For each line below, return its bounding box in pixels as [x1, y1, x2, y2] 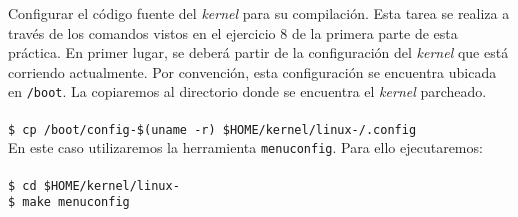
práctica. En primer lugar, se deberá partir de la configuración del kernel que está [8, 42, 509, 63]
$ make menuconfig [8, 195, 130, 210]
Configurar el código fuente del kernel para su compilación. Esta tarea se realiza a [8, 3, 510, 23]
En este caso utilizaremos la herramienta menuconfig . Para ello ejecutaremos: [8, 137, 483, 158]
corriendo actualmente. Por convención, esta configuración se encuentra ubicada [8, 61, 497, 82]
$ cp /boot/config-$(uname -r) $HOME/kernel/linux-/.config [8, 122, 417, 137]
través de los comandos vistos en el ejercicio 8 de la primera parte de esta [8, 22, 458, 43]
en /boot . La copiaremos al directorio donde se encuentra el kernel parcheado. [8, 81, 487, 102]
